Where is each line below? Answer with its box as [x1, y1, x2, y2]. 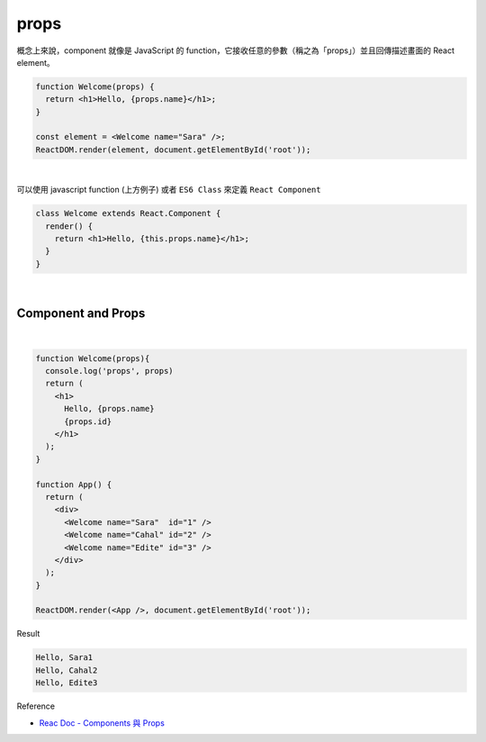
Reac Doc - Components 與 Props [39, 717, 166, 728]
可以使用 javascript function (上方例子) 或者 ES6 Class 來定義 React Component [16, 185, 321, 195]
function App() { [35, 479, 112, 490]
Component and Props [16, 305, 146, 321]
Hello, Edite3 [35, 678, 98, 688]
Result [16, 629, 40, 639]
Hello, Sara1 [35, 653, 94, 663]
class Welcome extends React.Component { [35, 208, 221, 219]
